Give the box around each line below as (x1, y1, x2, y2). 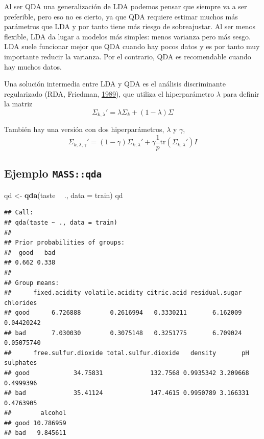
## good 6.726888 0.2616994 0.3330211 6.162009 (4, 309, 242, 317)
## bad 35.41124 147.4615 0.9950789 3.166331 (4, 389, 249, 397)
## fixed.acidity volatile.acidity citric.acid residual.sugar (4, 289, 242, 297)
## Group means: (4, 279, 59, 287)
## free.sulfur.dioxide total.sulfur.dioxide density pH (4, 349, 249, 357)
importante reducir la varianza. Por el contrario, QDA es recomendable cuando (4, 51, 251, 61)
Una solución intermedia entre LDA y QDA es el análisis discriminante (4, 78, 226, 89)
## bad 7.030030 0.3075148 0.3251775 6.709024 (4, 329, 242, 337)
